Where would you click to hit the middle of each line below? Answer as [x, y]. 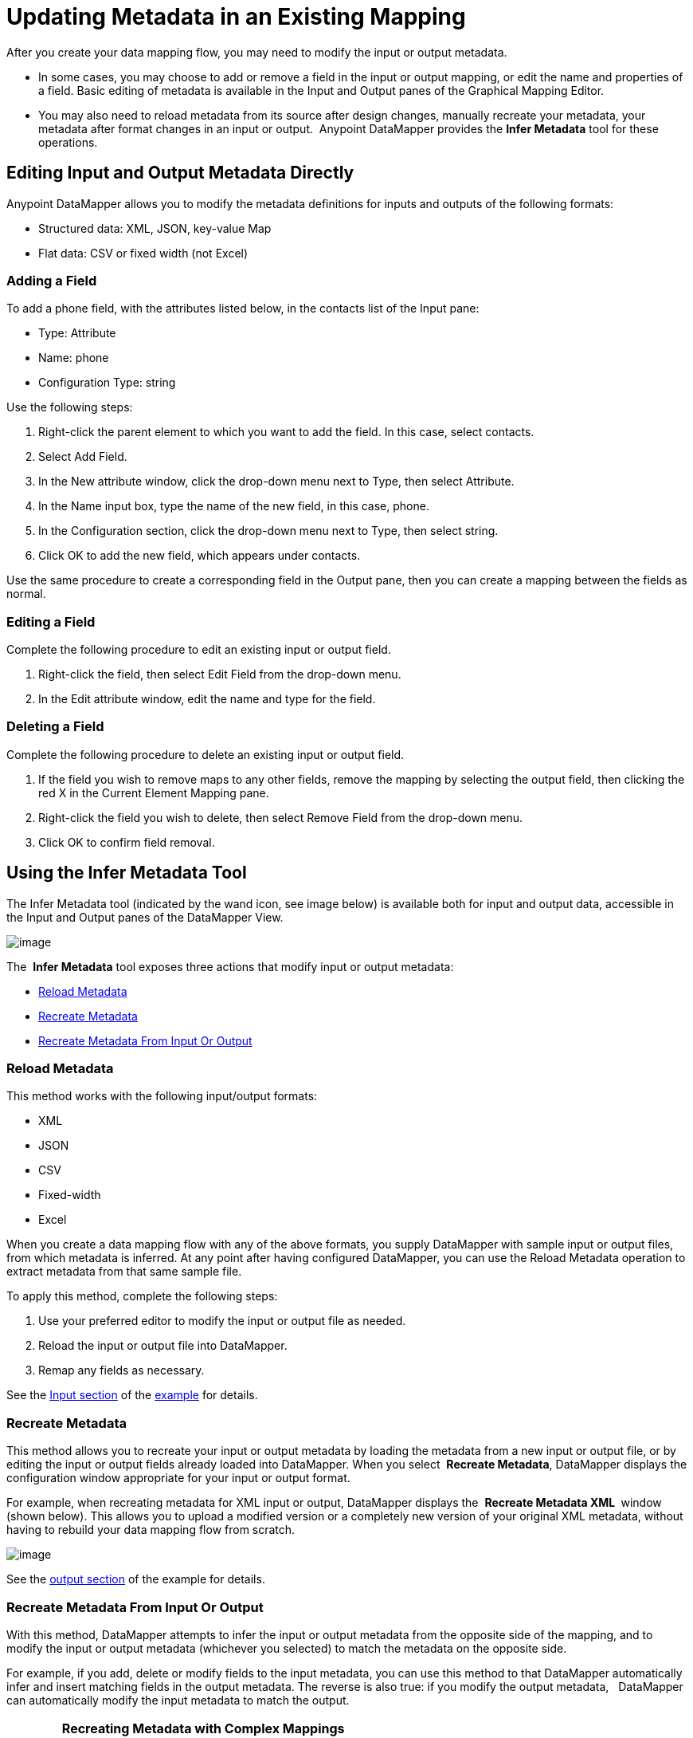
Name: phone [74, 358]
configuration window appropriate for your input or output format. [178, 1478]
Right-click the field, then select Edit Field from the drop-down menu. [220, 674]
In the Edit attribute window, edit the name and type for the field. [207, 699]
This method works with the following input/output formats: [162, 1096]
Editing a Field [51, 621]
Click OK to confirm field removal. [127, 842]
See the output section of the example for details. [136, 1579]
